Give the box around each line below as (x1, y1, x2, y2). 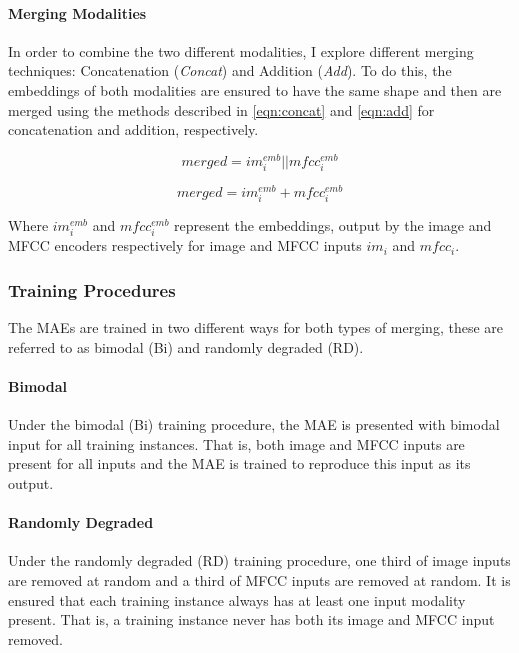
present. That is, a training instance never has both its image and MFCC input (8, 609, 495, 630)
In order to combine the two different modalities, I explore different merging (8, 40, 474, 61)
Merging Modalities (8, 2, 147, 23)
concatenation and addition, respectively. (8, 119, 259, 140)
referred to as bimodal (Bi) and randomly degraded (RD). (8, 336, 364, 357)
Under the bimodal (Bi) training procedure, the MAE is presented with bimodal (8, 414, 500, 435)
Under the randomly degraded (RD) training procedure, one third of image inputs (8, 550, 511, 571)
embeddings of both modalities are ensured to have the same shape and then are (8, 79, 502, 100)
